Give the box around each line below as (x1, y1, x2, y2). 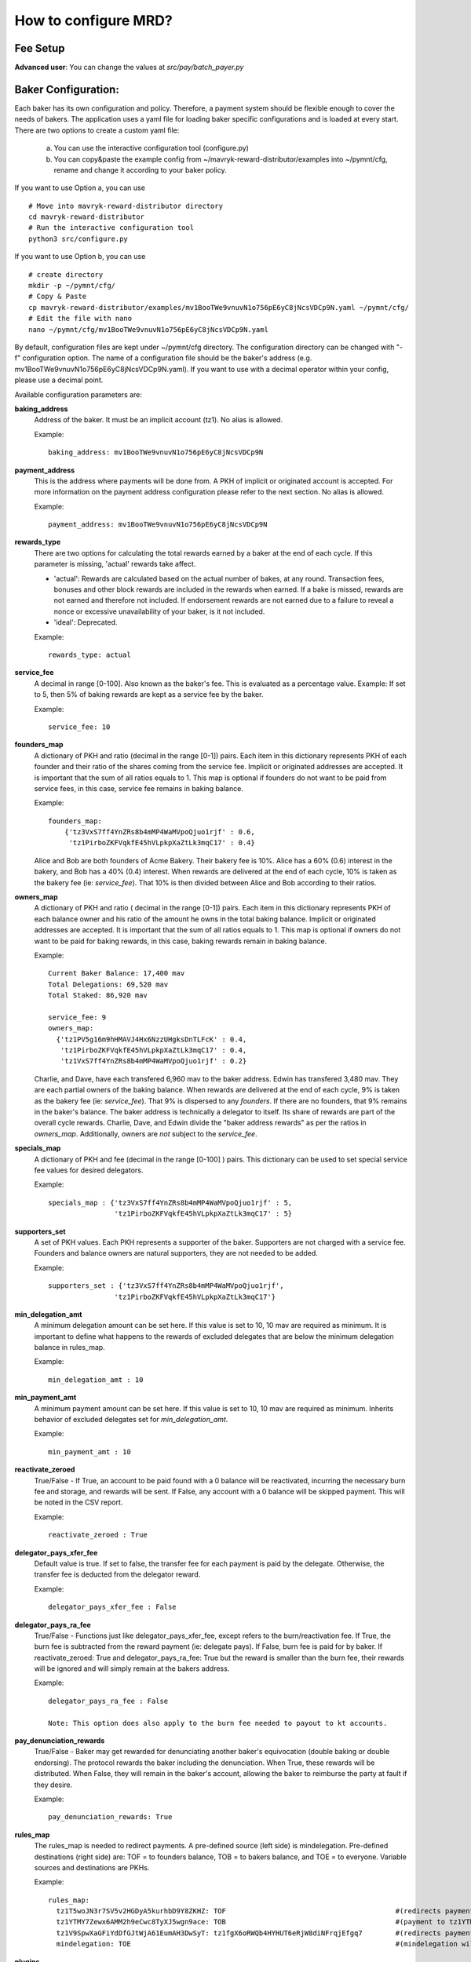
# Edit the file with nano (28, 314, 133, 323)
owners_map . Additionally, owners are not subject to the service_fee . (34, 1129, 258, 1138)
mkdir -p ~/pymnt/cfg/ (28, 281, 116, 290)
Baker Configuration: (14, 82, 119, 96)
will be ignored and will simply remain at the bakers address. (34, 1664, 230, 1673)
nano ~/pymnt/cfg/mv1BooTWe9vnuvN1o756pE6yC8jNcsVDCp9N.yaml (28, 325, 268, 334)
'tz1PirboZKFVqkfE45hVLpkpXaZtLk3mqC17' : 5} (114, 1209, 293, 1218)
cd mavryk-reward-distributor (28, 213, 145, 221)
